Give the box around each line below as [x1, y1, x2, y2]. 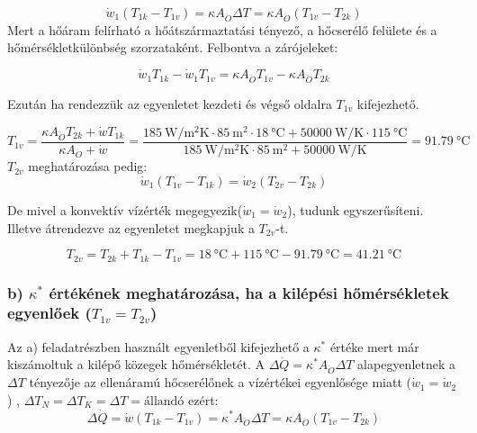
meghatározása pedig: [28, 157, 148, 176]
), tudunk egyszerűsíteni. [287, 200, 424, 219]
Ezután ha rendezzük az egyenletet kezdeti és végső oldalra [7, 94, 332, 113]
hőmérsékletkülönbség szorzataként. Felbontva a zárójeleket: [7, 38, 338, 57]
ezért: [188, 390, 219, 409]
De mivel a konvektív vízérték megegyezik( [7, 200, 243, 219]
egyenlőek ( [7, 302, 92, 324]
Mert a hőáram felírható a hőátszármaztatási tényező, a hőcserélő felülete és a [7, 20, 437, 39]
